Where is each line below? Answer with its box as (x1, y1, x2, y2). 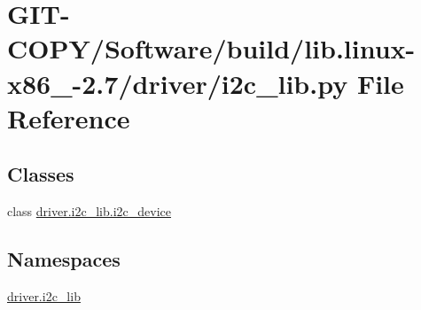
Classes (7, 160, 74, 188)
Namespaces (7, 245, 121, 273)
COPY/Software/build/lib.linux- (7, 30, 416, 66)
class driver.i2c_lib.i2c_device (7, 202, 171, 221)
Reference (7, 99, 130, 136)
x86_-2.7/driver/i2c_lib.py (7, 65, 348, 101)
